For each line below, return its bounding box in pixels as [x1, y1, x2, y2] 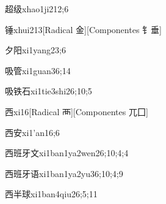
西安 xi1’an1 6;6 [5, 126, 60, 138]
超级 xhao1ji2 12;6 [5, 2, 69, 15]
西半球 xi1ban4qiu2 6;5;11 [5, 187, 98, 200]
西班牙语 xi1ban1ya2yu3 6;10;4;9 [5, 167, 123, 179]
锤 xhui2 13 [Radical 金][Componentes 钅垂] [5, 23, 162, 36]
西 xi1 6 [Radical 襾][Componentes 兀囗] [5, 105, 148, 118]
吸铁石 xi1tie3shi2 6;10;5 [5, 85, 92, 97]
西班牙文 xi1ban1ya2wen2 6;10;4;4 [5, 146, 129, 159]
